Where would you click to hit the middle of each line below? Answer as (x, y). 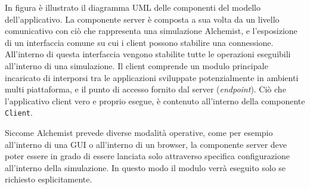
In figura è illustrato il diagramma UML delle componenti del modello (133, 7)
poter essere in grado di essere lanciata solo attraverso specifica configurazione (147, 156)
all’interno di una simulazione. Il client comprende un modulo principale (137, 65)
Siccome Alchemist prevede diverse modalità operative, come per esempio (139, 132)
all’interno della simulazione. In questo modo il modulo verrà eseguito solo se (145, 167)
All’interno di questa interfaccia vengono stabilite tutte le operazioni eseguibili (148, 54)
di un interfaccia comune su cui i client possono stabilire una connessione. (139, 42)
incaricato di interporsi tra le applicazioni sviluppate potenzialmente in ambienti (152, 77)
